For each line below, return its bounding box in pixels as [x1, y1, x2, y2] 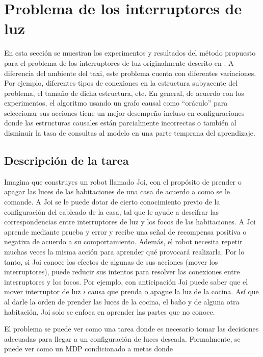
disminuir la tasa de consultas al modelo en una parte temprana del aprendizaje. [4, 127, 255, 138]
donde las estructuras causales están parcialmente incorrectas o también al [4, 117, 236, 128]
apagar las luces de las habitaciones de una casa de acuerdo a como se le [4, 186, 230, 197]
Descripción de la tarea [4, 152, 129, 168]
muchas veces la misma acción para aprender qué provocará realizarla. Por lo [4, 246, 245, 257]
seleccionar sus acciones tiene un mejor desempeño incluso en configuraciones [4, 107, 245, 118]
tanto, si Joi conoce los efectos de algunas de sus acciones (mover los [4, 256, 218, 267]
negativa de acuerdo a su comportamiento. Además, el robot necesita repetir [4, 236, 243, 247]
